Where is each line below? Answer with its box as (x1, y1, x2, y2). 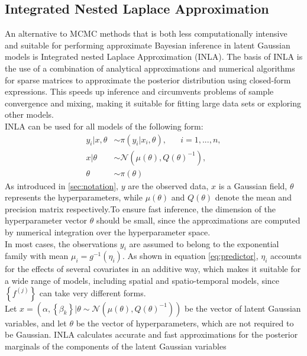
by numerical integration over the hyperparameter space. (5, 226, 211, 238)
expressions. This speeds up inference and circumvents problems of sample (5, 85, 274, 98)
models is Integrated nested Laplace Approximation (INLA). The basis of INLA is (5, 50, 303, 63)
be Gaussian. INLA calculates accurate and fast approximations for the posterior (5, 328, 298, 341)
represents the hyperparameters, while (5, 191, 143, 203)
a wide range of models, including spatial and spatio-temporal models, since (5, 274, 280, 286)
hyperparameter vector (5, 214, 87, 226)
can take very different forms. (39, 286, 146, 299)
